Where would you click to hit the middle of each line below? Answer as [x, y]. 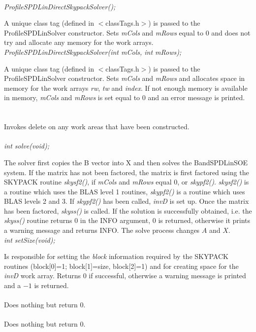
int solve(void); [27, 146]
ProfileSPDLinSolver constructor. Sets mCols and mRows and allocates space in [125, 78]
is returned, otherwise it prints [204, 220]
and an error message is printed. [196, 97]
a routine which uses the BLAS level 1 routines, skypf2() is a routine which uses [125, 191]
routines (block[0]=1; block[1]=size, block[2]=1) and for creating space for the [121, 266]
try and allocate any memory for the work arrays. [79, 42]
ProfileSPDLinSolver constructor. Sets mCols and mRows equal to [104, 32]
